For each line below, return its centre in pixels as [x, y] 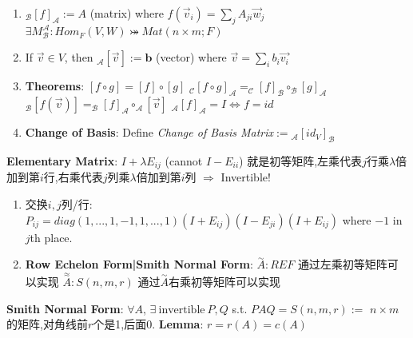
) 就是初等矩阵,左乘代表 [301, 160]
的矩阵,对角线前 [47, 324]
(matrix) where [127, 13]
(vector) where [191, 57]
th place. [51, 237]
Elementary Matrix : [62, 160]
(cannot [184, 160]
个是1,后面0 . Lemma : [148, 324]
